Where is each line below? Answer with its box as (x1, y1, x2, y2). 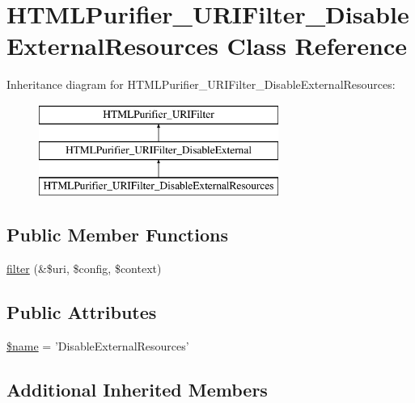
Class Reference (227, 29, 408, 62)
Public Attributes (6, 300, 157, 325)
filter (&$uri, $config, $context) (6, 260, 162, 277)
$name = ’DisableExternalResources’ (6, 337, 189, 354)
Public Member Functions (6, 222, 228, 247)
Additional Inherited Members (6, 376, 268, 401)
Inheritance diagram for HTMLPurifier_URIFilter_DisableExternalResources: (6, 76, 396, 93)
